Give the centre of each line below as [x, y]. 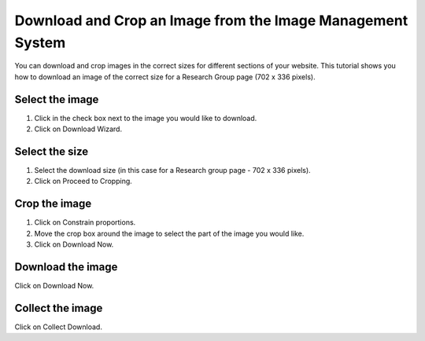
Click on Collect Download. [58, 327]
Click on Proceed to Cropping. [83, 181]
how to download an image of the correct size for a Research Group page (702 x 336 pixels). [165, 77]
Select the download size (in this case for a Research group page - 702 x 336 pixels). [172, 170]
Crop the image [53, 204]
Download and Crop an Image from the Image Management [211, 20]
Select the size [52, 151]
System [40, 42]
